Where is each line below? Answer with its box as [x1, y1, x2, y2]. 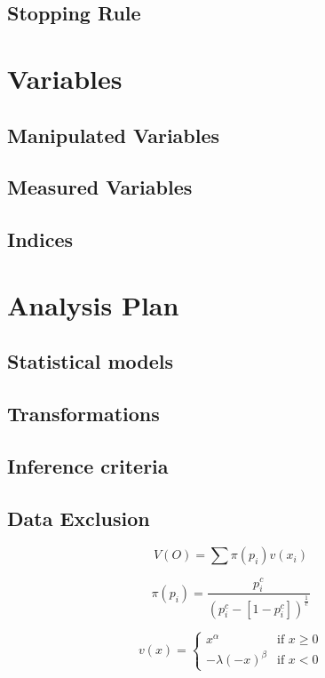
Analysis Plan [7, 286, 179, 323]
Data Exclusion [7, 504, 150, 531]
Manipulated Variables [7, 121, 220, 148]
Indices [7, 226, 74, 253]
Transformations [7, 400, 160, 427]
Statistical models [7, 347, 174, 375]
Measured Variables [7, 173, 193, 201]
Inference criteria [7, 451, 169, 479]
